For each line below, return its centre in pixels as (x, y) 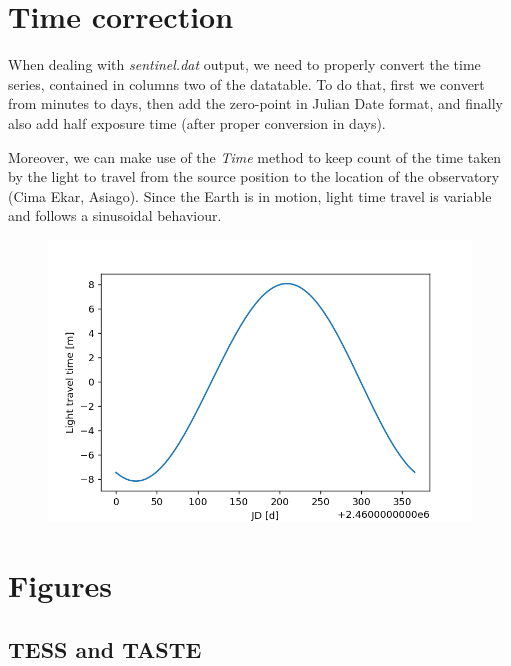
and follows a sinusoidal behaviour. (115, 215)
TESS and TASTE (105, 648)
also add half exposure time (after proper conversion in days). (197, 122)
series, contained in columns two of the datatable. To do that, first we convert (246, 83)
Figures (60, 585)
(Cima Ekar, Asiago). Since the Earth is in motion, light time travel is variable (250, 195)
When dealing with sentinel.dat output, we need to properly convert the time (244, 64)
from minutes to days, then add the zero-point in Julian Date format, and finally (255, 103)
